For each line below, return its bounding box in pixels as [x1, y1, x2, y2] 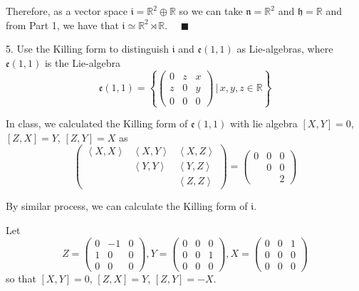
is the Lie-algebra [44, 55, 121, 70]
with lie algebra [229, 116, 298, 131]
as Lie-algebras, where [236, 41, 333, 56]
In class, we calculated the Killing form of [6, 116, 188, 131]
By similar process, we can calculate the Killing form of [6, 199, 248, 213]
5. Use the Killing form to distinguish [6, 41, 169, 56]
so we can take [179, 4, 243, 18]
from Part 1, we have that [6, 17, 119, 32]
